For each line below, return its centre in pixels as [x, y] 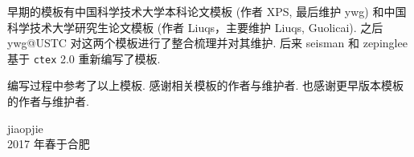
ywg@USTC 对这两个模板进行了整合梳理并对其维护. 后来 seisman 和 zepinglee [207, 43]
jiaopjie [25, 128]
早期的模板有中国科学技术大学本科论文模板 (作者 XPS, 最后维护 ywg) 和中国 [207, 11]
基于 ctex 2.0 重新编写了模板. [84, 58]
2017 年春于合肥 [49, 144]
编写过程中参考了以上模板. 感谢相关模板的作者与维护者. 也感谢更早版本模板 [206, 85]
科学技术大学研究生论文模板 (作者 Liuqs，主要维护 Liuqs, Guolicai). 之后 [195, 27]
